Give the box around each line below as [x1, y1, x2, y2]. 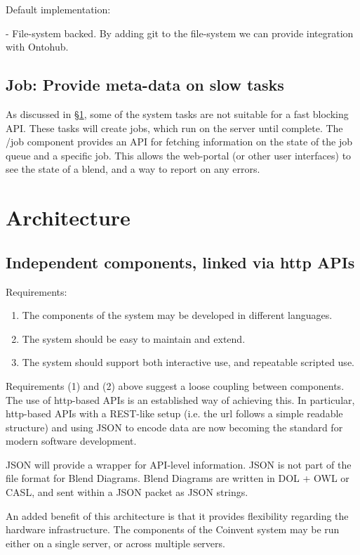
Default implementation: [6, 2, 111, 16]
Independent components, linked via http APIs [6, 251, 355, 273]
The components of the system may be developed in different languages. [22, 308, 333, 322]
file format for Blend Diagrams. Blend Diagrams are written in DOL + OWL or [6, 471, 349, 485]
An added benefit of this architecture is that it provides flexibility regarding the [6, 508, 349, 523]
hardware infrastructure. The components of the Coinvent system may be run [6, 522, 340, 537]
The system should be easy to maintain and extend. [22, 331, 246, 346]
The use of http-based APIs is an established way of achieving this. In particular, [6, 392, 355, 407]
